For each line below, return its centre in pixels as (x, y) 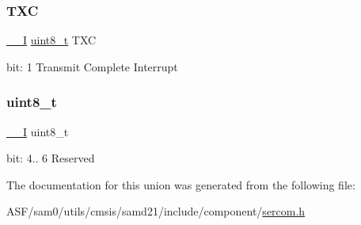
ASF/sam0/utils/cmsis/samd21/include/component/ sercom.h (156, 211)
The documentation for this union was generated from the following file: (181, 184)
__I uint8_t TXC (51, 40)
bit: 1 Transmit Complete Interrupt (92, 66)
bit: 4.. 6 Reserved (51, 158)
